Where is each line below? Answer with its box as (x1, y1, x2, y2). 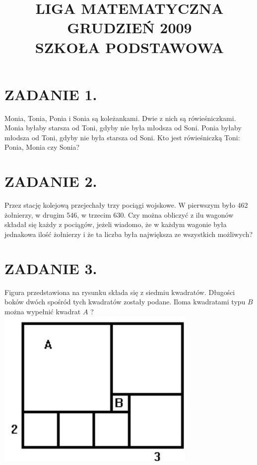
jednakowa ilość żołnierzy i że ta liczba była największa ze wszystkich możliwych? (4, 229, 253, 239)
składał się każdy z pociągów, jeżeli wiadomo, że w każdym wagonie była (4, 219, 227, 230)
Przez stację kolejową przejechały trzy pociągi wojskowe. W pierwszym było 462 (4, 200, 248, 210)
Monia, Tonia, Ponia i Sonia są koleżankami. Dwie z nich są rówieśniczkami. (4, 113, 236, 123)
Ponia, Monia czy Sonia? (4, 142, 80, 152)
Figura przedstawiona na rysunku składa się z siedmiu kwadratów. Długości (4, 287, 235, 297)
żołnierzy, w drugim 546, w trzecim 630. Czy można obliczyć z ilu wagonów (4, 209, 234, 220)
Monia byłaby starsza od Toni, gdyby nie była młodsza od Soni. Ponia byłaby (4, 122, 242, 133)
